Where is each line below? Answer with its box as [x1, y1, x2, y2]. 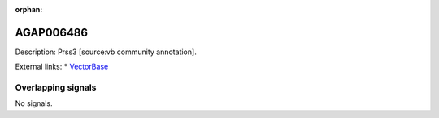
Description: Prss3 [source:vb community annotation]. [15, 47, 197, 57]
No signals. [15, 99, 53, 108]
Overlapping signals [15, 82, 97, 93]
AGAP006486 [15, 25, 89, 40]
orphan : [15, 5, 43, 14]
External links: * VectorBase [15, 61, 109, 72]
